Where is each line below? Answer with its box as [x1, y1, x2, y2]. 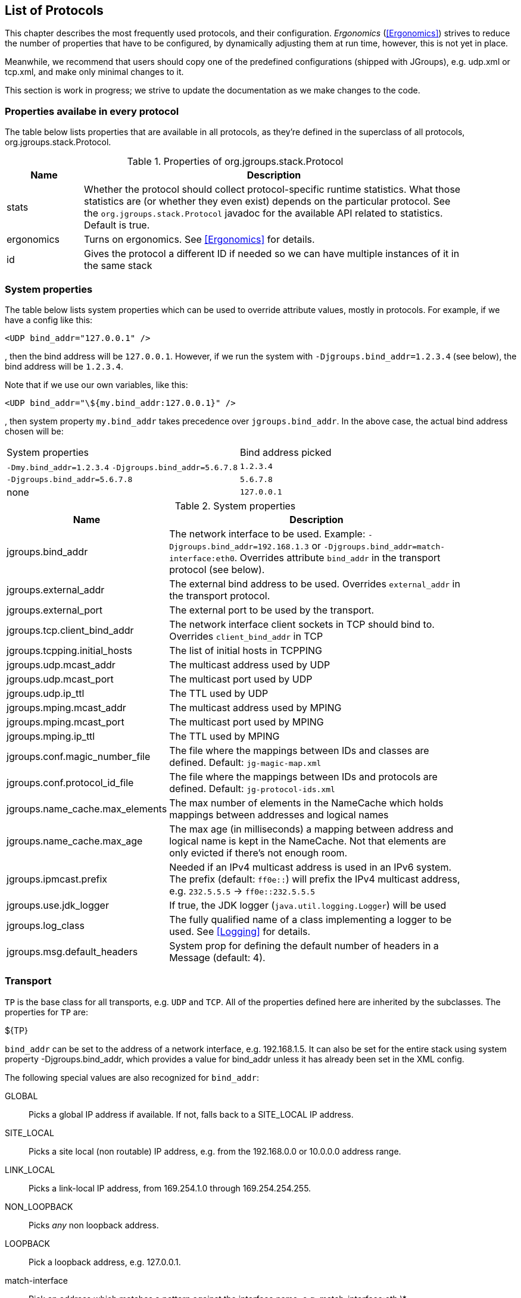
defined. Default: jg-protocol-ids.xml [169, 782, 335, 795]
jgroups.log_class [7, 919, 85, 931]
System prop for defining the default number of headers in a [169, 939, 439, 952]
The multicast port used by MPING [169, 715, 324, 728]
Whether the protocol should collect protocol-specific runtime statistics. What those [83, 183, 461, 196]
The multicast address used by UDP [169, 658, 330, 671]
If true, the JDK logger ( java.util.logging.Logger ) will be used [169, 899, 447, 911]
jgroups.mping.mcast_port [7, 715, 124, 728]
